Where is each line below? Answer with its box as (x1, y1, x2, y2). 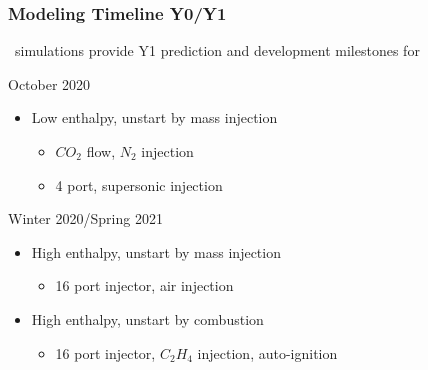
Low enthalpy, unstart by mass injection (31, 107, 278, 128)
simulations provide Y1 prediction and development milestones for (14, 40, 420, 61)
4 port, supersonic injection (55, 174, 223, 195)
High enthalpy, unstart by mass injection (31, 241, 281, 262)
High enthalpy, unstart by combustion (31, 308, 264, 329)
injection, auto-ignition (197, 342, 338, 363)
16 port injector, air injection (55, 275, 234, 296)
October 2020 (8, 73, 91, 94)
